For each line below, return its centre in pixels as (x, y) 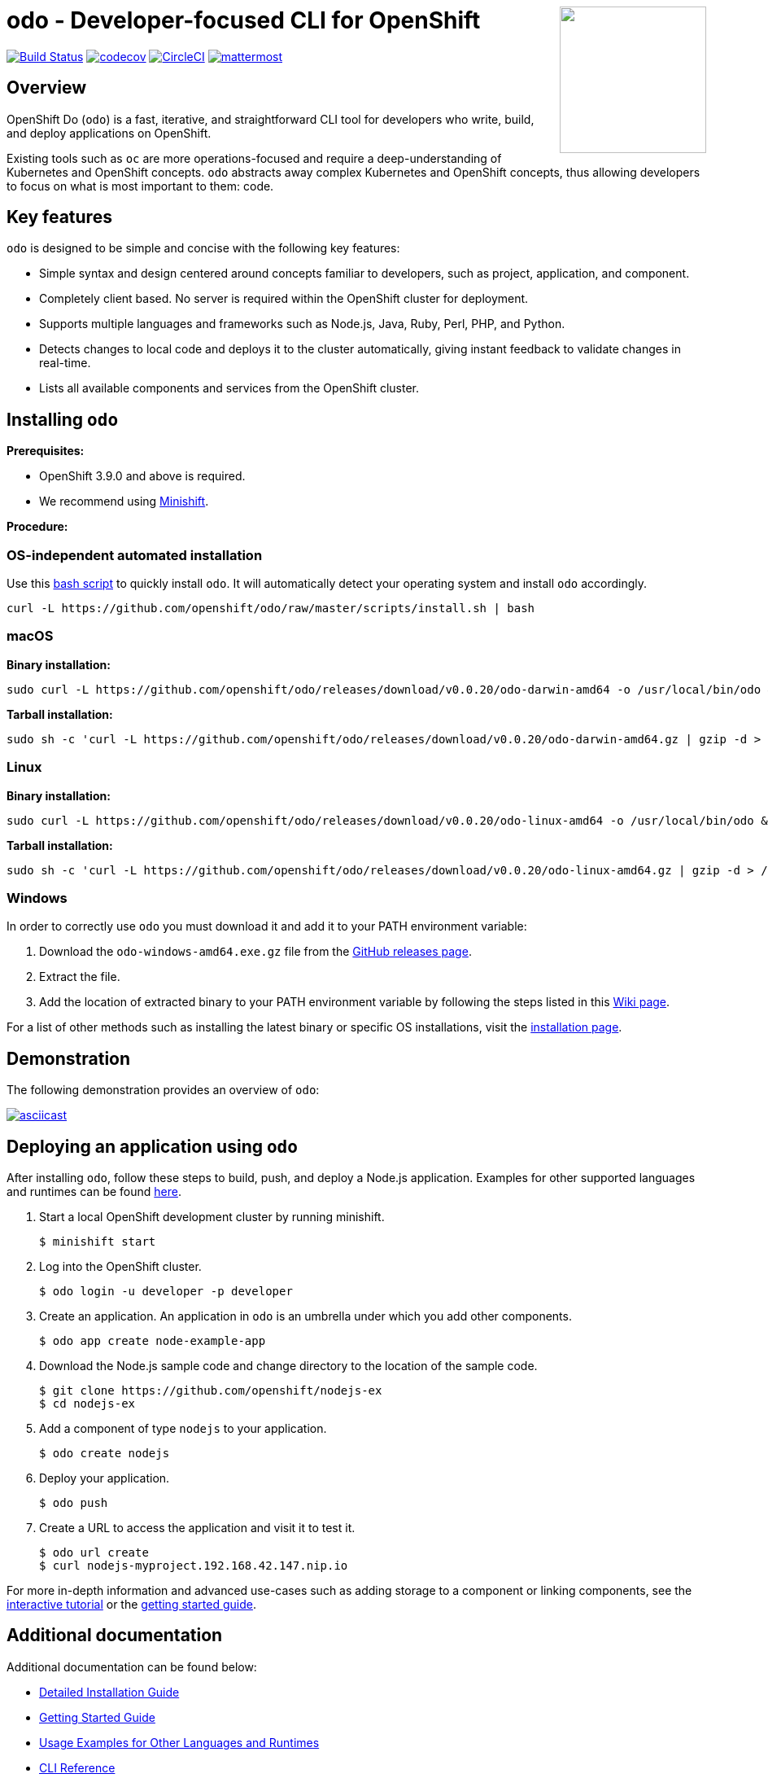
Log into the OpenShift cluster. (120, 1266)
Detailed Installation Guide (109, 1692)
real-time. (65, 363)
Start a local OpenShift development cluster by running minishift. (212, 1216)
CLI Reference (77, 1767)
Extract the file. (80, 977)
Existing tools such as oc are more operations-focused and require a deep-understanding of (254, 158)
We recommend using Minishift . (124, 501)
